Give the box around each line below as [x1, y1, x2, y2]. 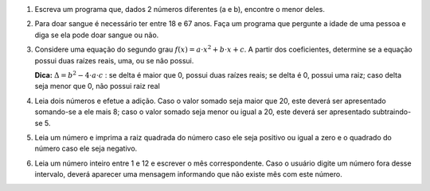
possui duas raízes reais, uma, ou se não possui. [34, 55, 194, 65]
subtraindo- [372, 107, 412, 117]
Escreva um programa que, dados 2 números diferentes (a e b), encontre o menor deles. [34, 5, 326, 13]
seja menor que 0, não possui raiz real [34, 82, 161, 91]
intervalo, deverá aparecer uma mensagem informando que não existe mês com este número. [34, 170, 342, 179]
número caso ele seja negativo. [34, 143, 138, 154]
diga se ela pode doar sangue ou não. [34, 30, 159, 40]
